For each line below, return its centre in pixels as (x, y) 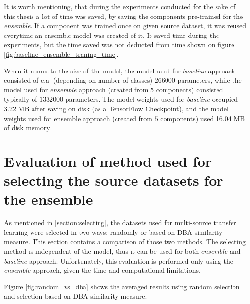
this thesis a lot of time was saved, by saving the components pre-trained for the (124, 16)
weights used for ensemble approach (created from (78, 118)
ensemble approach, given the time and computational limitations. (102, 270)
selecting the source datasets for (114, 180)
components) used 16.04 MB (203, 118)
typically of (21, 99)
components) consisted (190, 89)
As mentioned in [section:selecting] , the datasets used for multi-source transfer (120, 223)
